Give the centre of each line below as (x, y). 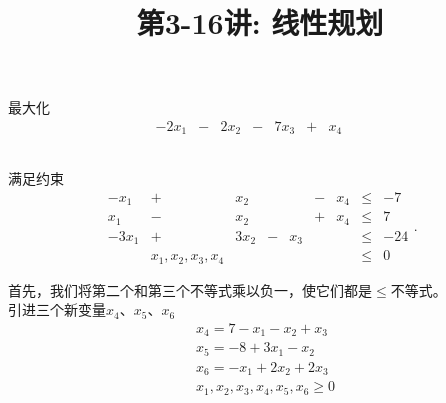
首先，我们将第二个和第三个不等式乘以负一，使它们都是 (190, 289)
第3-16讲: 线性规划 (260, 22)
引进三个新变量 (57, 309)
